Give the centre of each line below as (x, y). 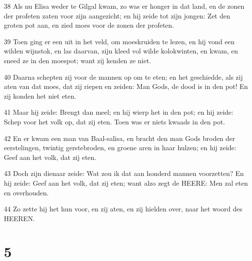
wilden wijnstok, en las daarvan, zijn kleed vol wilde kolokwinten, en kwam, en (121, 51)
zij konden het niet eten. (40, 96)
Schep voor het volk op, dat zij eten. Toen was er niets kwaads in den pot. (115, 121)
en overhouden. (26, 192)
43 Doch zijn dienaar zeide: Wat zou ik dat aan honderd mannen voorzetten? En (124, 173)
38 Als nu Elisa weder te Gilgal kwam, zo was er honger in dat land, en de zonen (124, 6)
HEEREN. (19, 218)
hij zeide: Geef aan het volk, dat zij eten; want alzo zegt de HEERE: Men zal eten (126, 183)
